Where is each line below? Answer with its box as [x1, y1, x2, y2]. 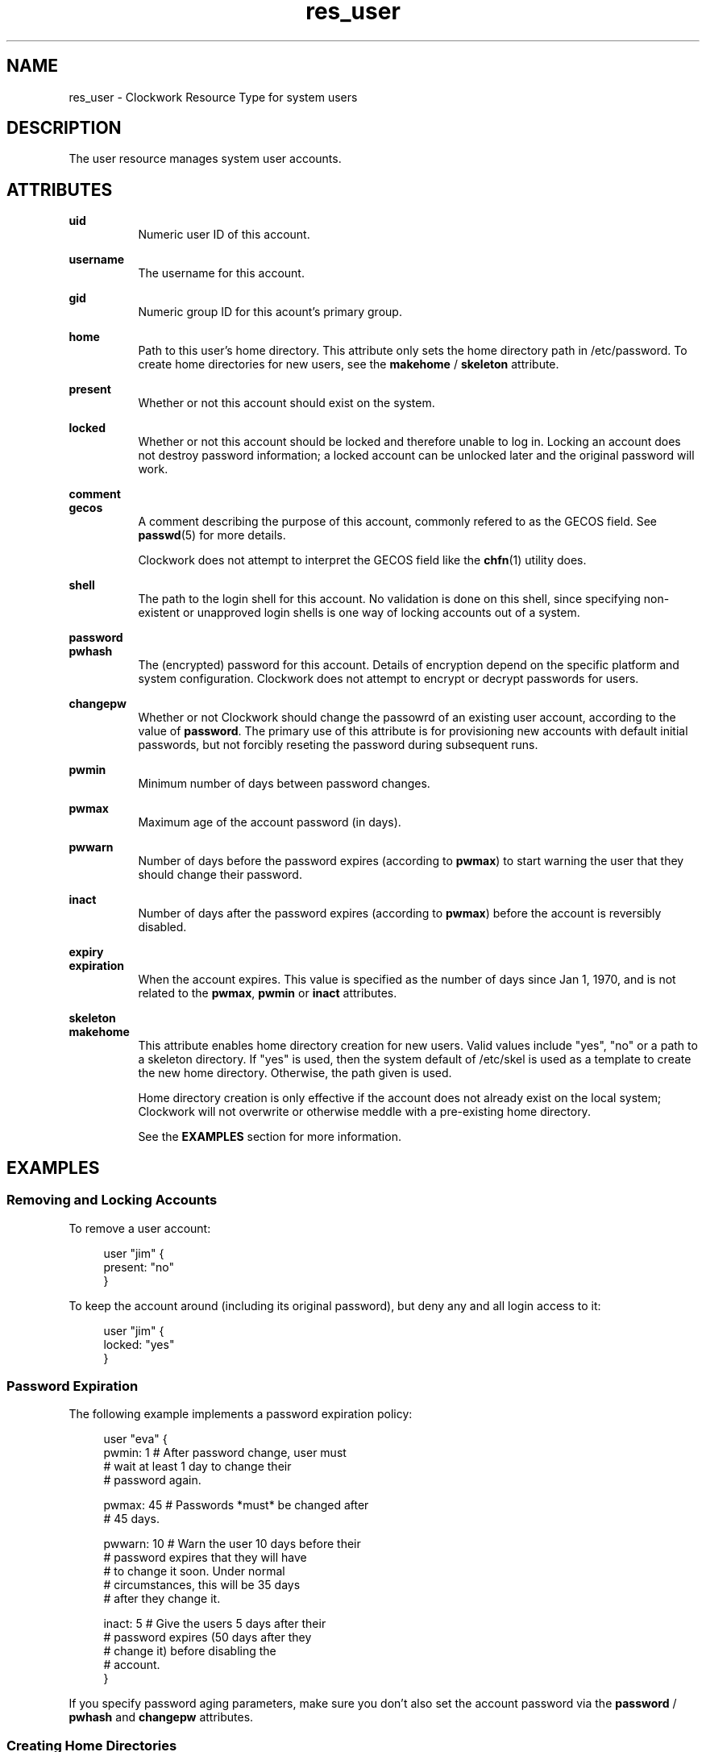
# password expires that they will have [103, 1550, 307, 1565]
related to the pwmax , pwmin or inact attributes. [138, 986, 397, 1001]
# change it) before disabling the [103, 1644, 276, 1658]
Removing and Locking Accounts [6, 1192, 218, 1209]
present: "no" [103, 1259, 175, 1274]
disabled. [138, 920, 187, 934]
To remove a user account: [69, 1221, 211, 1235]
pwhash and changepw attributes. [69, 1710, 254, 1725]
